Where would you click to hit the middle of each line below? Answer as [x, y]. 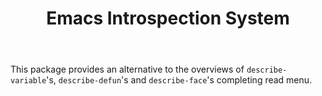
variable [28, 81]
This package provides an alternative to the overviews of [127, 69]
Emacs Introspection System [168, 18]
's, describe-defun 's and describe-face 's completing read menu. [179, 80]
